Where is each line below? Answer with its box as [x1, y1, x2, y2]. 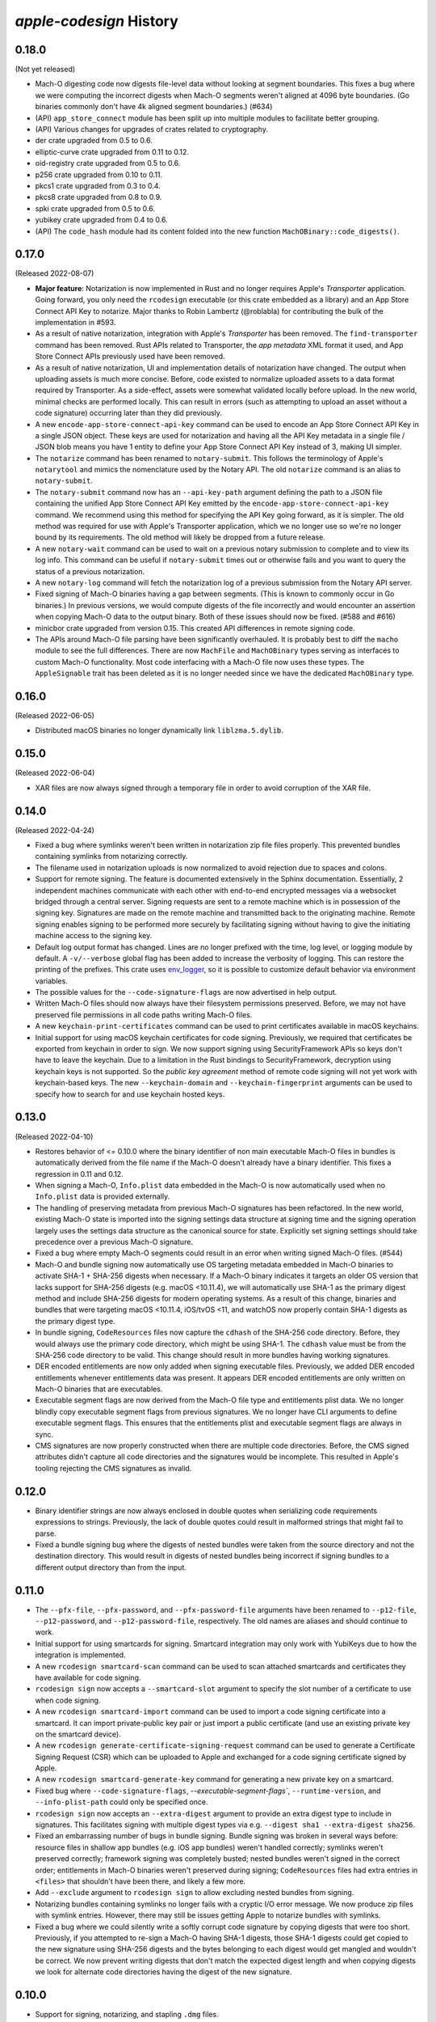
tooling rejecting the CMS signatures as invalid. [35, 1463, 192, 1473]
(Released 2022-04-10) [15, 1132, 94, 1141]
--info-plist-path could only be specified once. [35, 1797, 209, 1807]
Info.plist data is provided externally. [35, 1191, 170, 1201]
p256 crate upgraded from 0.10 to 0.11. [35, 170, 163, 180]
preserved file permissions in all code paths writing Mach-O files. [35, 1009, 253, 1019]
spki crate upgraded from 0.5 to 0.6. [35, 203, 156, 214]
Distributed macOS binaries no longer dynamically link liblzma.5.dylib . [35, 725, 284, 735]
